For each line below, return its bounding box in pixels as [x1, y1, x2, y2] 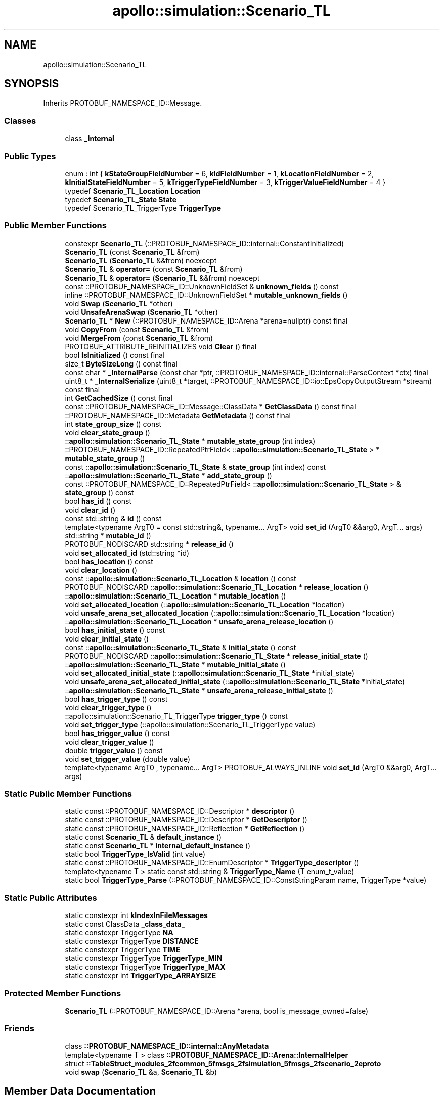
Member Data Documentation [4, 1085, 156, 1098]
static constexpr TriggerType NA [65, 928, 173, 937]
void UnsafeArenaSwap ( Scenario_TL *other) [65, 307, 218, 316]
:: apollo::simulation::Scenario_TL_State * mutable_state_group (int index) [65, 436, 316, 445]
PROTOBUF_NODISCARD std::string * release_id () [65, 539, 234, 548]
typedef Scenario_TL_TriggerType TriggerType [65, 203, 221, 212]
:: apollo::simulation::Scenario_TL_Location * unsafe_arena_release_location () [65, 617, 334, 626]
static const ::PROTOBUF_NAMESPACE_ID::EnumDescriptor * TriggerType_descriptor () [65, 858, 359, 867]
